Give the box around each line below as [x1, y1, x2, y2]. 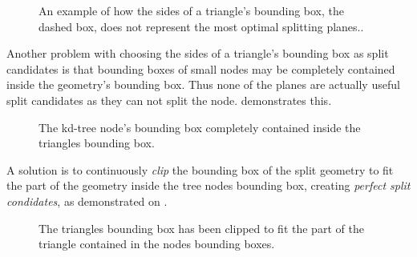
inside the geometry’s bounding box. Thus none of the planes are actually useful [6, 76, 400, 93]
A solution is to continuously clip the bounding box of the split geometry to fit [6, 161, 394, 178]
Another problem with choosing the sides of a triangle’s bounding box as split [6, 45, 389, 62]
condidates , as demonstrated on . [6, 192, 168, 209]
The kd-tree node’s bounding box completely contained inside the [38, 118, 361, 135]
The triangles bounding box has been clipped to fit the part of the [38, 219, 364, 236]
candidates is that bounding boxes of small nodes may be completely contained [6, 60, 395, 77]
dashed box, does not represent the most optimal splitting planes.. [38, 18, 364, 34]
